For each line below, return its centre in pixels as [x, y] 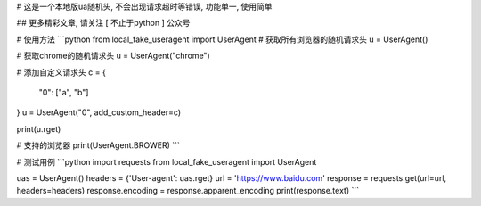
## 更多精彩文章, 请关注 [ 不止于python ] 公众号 [103, 23]
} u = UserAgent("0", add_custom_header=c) [99, 112]
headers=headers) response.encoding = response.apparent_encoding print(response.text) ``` [188, 191]
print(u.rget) [39, 128]
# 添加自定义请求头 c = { [61, 72]
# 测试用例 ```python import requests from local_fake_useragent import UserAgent [167, 161]
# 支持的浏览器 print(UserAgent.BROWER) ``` [98, 145]
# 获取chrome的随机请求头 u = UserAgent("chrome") [114, 56]
